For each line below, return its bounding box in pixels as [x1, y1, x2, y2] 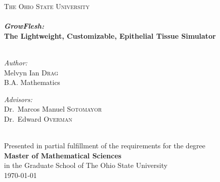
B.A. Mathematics [4, 77, 60, 87]
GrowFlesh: [4, 21, 44, 31]
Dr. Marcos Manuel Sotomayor [4, 104, 102, 114]
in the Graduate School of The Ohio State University [4, 160, 168, 170]
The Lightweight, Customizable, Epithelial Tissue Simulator [4, 30, 216, 41]
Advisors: [4, 94, 33, 104]
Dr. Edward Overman [4, 113, 72, 124]
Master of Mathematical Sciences [4, 150, 122, 160]
